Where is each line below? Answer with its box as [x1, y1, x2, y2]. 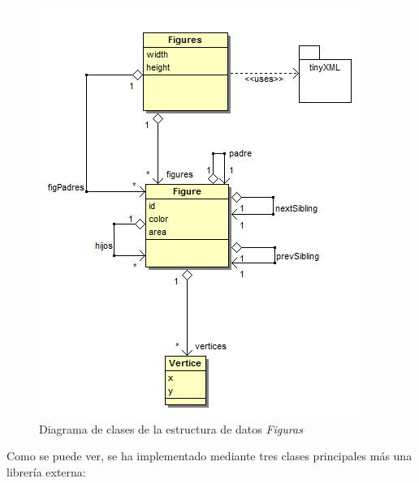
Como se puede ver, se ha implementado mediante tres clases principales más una [6, 447, 413, 464]
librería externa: [6, 463, 86, 480]
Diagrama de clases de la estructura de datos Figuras [39, 420, 303, 437]
